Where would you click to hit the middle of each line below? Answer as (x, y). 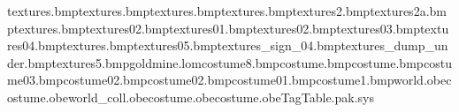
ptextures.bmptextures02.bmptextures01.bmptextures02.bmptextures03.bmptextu (228, 28)
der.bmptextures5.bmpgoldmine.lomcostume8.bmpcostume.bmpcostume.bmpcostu (229, 62)
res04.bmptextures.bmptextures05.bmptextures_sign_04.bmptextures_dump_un (228, 45)
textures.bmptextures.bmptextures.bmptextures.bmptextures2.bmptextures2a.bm (227, 11)
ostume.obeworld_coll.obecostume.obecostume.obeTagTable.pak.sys (191, 97)
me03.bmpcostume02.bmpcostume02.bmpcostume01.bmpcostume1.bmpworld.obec (229, 80)
